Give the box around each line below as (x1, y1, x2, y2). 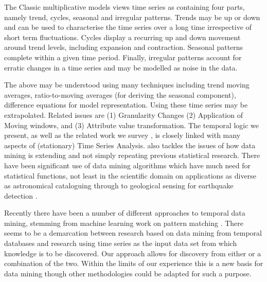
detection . (4, 190, 38, 201)
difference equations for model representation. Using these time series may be (4, 99, 248, 110)
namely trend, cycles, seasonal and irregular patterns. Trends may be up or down (4, 11, 260, 22)
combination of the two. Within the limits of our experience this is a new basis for (4, 258, 263, 269)
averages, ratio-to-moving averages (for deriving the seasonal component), (4, 89, 236, 100)
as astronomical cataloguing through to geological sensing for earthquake (4, 180, 234, 191)
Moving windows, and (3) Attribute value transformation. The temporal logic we (4, 119, 259, 130)
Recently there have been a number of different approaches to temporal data (4, 207, 245, 218)
